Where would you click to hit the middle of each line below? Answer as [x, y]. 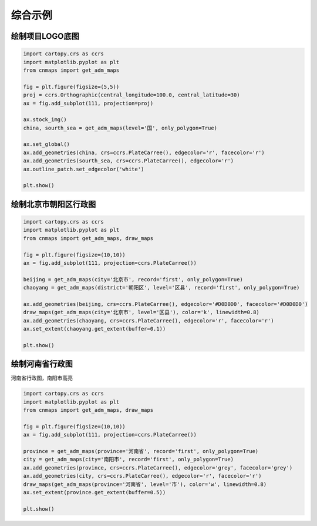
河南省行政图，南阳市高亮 [42, 378]
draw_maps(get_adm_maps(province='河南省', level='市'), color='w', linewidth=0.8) [145, 484]
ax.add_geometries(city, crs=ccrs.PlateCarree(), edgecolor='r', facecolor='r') [142, 476]
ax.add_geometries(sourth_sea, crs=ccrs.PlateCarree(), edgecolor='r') [129, 161]
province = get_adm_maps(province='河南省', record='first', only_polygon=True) [141, 451]
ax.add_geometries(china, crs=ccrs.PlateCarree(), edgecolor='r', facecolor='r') [144, 152]
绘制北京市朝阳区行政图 [53, 204]
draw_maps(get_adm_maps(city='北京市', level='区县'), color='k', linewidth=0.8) [141, 312]
